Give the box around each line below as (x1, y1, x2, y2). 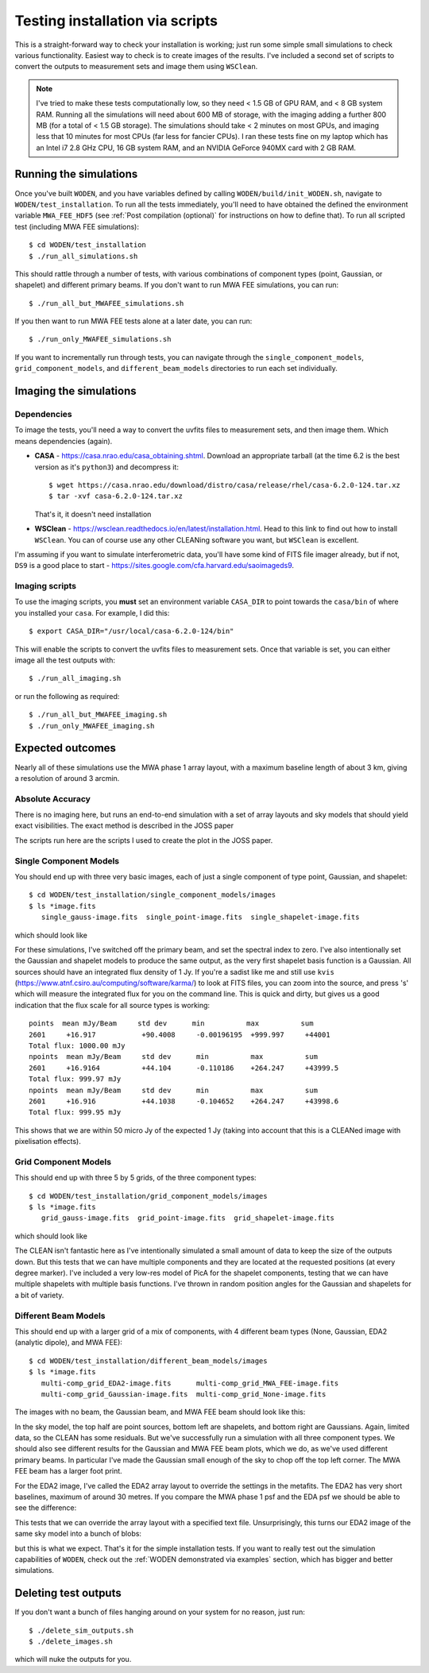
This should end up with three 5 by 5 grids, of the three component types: (14, 1173, 257, 1183)
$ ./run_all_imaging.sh (29, 674, 122, 683)
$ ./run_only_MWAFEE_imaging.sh (29, 721, 155, 730)
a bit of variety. (14, 1290, 64, 1300)
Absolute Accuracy (14, 793, 91, 804)
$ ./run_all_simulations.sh (29, 251, 138, 261)
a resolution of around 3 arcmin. (14, 773, 120, 782)
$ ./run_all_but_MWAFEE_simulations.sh (29, 299, 184, 307)
